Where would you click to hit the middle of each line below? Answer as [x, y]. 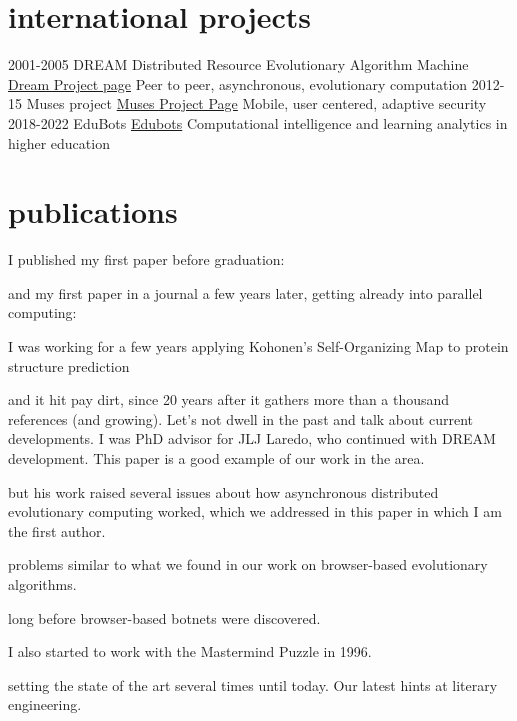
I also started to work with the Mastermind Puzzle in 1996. [190, 651]
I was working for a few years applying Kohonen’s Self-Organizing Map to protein [258, 346]
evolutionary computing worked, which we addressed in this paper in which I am [255, 511]
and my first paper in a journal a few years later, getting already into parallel [245, 292]
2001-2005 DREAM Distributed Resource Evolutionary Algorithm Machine [238, 64]
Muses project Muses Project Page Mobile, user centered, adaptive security [256, 103]
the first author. [57, 530]
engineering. [45, 704]
